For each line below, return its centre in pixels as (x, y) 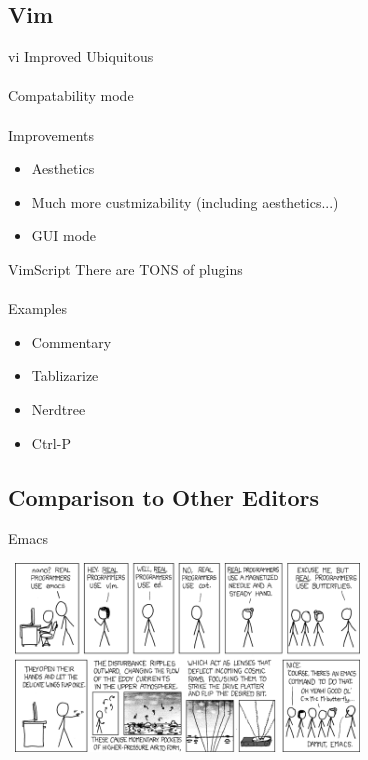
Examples (37, 308)
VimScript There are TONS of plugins (125, 268)
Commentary (71, 341)
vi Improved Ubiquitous (81, 56)
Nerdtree (58, 408)
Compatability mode (71, 95)
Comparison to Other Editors (163, 496)
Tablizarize (65, 375)
